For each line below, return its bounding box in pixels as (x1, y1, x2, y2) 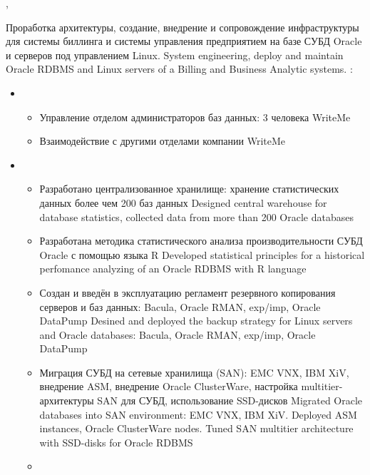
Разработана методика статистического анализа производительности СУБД (39, 233, 363, 248)
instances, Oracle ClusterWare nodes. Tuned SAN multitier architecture (39, 421, 354, 436)
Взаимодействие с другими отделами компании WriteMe (39, 133, 285, 148)
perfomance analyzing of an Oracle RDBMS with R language (39, 261, 307, 276)
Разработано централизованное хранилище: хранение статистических (39, 181, 339, 196)
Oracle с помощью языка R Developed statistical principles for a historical (39, 247, 365, 262)
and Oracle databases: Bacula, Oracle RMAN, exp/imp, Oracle (39, 327, 316, 342)
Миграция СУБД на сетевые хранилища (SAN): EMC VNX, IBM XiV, (39, 364, 349, 379)
